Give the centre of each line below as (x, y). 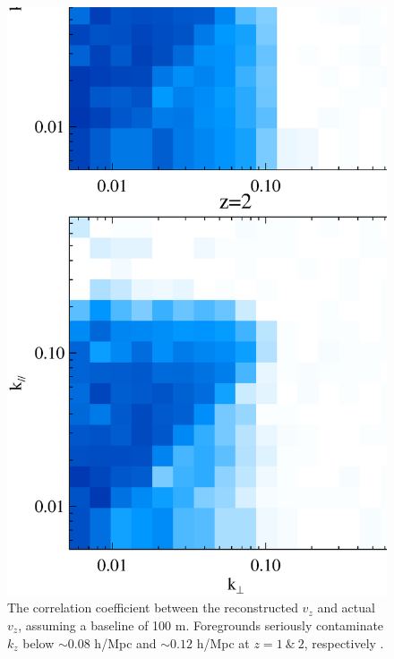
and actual (346, 608)
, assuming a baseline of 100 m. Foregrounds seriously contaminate (201, 625)
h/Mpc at (223, 642)
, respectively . (344, 642)
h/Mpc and (125, 642)
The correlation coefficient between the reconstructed (153, 608)
